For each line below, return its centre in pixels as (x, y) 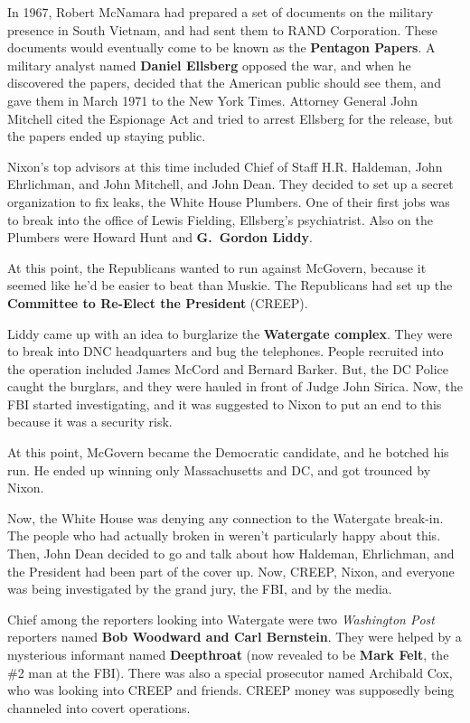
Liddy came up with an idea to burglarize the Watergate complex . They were (230, 333)
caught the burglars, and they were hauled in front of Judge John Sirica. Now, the (235, 386)
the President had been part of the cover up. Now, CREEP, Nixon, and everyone (231, 571)
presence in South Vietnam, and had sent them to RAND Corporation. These (222, 29)
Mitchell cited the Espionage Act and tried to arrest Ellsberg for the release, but (230, 118)
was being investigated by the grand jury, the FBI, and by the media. (200, 589)
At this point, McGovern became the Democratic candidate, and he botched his (228, 452)
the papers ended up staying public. (107, 136)
